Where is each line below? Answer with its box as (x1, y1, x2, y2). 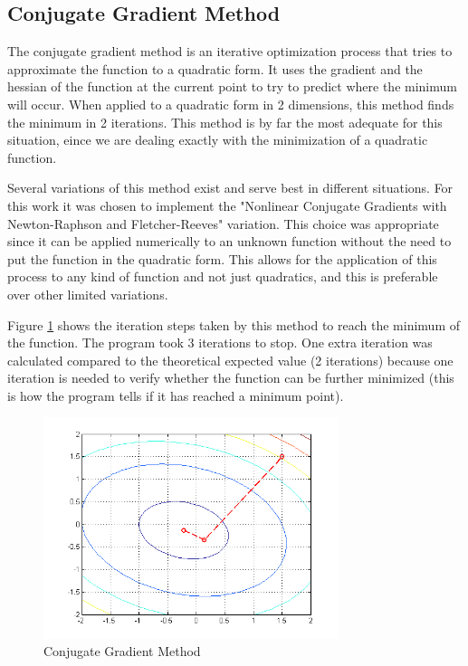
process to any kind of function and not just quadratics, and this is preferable (7, 267, 438, 286)
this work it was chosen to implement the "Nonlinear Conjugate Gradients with (7, 195, 447, 214)
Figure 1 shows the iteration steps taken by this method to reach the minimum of (7, 315, 460, 334)
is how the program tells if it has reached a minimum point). (7, 385, 344, 404)
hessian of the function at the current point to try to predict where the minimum (7, 77, 457, 96)
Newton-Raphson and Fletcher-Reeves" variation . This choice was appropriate (7, 214, 439, 233)
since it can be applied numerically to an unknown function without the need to (7, 232, 452, 251)
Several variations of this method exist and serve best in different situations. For (7, 178, 454, 197)
